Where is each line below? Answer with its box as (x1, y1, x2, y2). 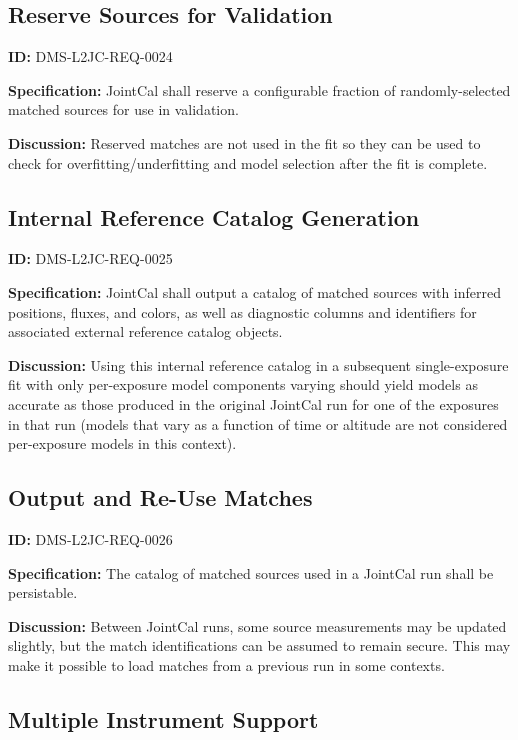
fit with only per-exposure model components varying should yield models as (8, 374, 478, 395)
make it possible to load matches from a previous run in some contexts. (8, 654, 445, 675)
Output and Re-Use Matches (8, 482, 313, 513)
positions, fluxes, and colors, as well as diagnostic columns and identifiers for (8, 301, 477, 322)
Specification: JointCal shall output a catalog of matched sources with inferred (8, 281, 501, 302)
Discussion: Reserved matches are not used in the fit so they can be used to (8, 132, 481, 153)
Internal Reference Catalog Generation (8, 201, 420, 232)
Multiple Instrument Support (8, 703, 319, 734)
